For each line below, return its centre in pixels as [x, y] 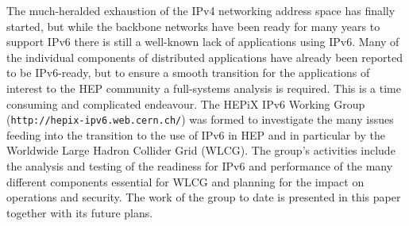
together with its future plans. [80, 212]
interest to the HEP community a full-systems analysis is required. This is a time [204, 88]
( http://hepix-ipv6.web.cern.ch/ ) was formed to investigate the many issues [200, 119]
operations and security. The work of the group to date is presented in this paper [204, 197]
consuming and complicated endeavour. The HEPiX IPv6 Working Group [186, 103]
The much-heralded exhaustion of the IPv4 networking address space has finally [201, 10]
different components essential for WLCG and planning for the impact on [185, 181]
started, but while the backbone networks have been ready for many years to [193, 26]
